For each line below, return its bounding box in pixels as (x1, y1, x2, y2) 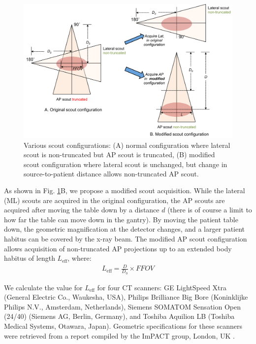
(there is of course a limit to (167, 205, 252, 215)
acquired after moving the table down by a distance (4, 205, 160, 215)
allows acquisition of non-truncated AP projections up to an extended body (4, 243, 232, 253)
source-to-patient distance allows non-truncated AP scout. (24, 169, 199, 179)
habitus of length (4, 253, 55, 263)
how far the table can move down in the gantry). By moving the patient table (4, 214, 238, 224)
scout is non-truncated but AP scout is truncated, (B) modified (24, 149, 215, 160)
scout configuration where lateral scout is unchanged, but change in (24, 159, 227, 169)
